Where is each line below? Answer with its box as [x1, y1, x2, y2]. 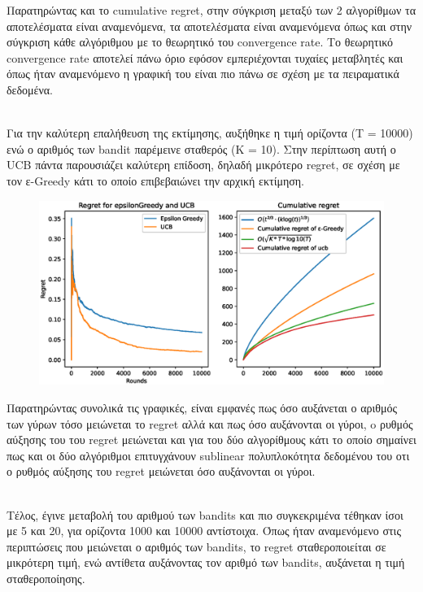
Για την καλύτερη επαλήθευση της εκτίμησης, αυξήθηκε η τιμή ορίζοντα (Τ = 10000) [7, 124, 413, 141]
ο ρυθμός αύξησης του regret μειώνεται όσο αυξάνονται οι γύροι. [7, 463, 316, 480]
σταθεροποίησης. [7, 569, 85, 586]
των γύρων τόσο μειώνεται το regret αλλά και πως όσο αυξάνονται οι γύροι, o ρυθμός [7, 415, 413, 432]
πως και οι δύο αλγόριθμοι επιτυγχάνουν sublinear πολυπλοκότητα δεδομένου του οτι [7, 446, 410, 464]
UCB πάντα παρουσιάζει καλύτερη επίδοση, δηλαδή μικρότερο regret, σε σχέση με [7, 156, 400, 173]
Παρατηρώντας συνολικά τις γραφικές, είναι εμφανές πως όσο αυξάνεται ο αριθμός [7, 399, 397, 416]
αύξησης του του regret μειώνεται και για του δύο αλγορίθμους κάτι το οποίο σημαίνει [7, 431, 416, 448]
